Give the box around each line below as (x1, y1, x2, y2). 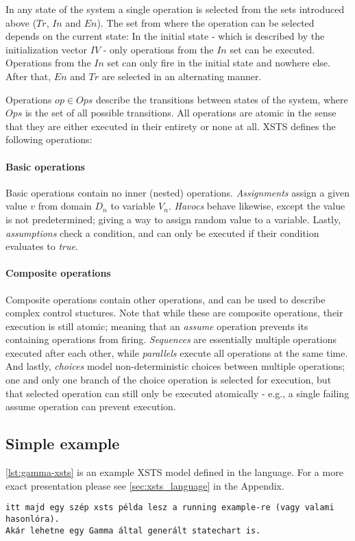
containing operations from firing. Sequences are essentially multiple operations (5, 332, 337, 347)
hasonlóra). (5, 514, 60, 524)
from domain (38, 199, 92, 213)
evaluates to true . (5, 239, 78, 253)
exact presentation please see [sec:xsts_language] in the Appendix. (5, 478, 284, 492)
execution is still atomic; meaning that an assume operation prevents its (5, 318, 308, 333)
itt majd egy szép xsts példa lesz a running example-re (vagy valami (5, 503, 334, 513)
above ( (5, 15, 37, 29)
